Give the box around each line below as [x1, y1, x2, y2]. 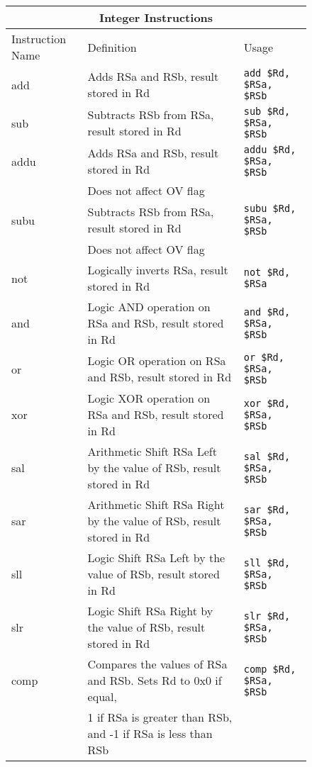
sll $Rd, [243, 556, 291, 569]
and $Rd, [243, 306, 291, 318]
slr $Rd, [243, 610, 291, 622]
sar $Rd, [243, 503, 291, 515]
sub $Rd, [243, 106, 291, 117]
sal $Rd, [243, 450, 291, 462]
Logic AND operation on [87, 298, 211, 315]
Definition [87, 38, 137, 55]
